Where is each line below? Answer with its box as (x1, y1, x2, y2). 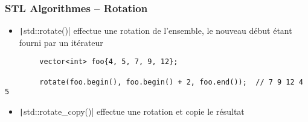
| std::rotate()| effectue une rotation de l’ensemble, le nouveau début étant (19, 24, 292, 37)
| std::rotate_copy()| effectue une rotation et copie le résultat (19, 105, 245, 118)
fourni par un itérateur (19, 36, 103, 48)
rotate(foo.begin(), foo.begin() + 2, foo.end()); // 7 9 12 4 (39, 77, 303, 86)
